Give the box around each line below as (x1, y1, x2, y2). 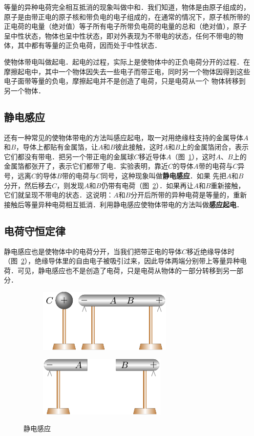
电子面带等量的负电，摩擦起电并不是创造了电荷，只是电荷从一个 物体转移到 (4, 76, 246, 86)
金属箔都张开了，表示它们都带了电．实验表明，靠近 (4, 161, 168, 171)
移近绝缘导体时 (187, 246, 235, 256)
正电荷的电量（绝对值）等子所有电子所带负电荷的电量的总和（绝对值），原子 (4, 21, 247, 31)
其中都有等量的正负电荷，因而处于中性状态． (17, 40, 161, 50)
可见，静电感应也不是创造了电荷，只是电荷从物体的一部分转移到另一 (17, 265, 236, 275)
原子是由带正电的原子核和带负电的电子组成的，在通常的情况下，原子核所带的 (4, 11, 250, 22)
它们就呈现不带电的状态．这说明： (4, 190, 113, 200)
